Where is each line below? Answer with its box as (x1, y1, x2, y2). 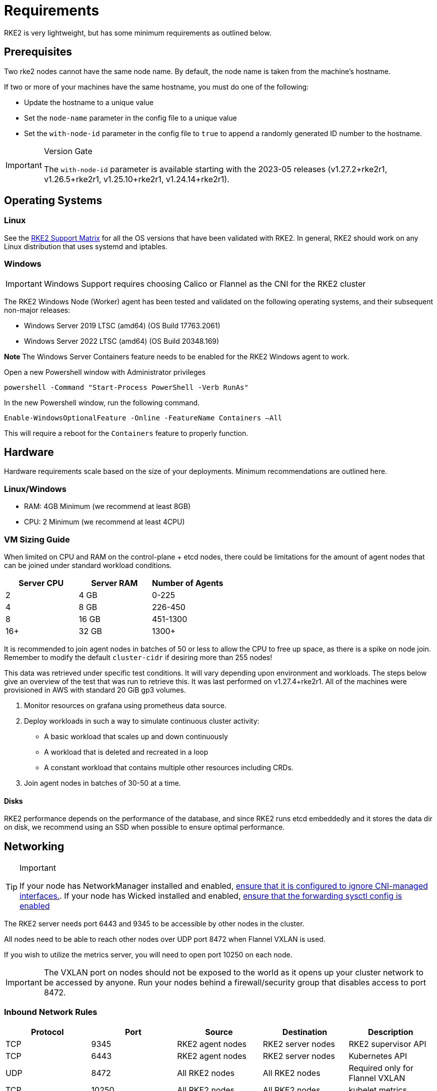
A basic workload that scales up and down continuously (44, 732, 228, 741)
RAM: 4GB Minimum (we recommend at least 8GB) (24, 502, 190, 511)
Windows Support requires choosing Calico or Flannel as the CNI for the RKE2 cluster (43, 278, 366, 289)
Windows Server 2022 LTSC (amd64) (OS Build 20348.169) (24, 336, 219, 345)
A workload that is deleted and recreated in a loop (44, 747, 208, 756)
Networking (4, 840, 64, 853)
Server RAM (91, 578, 138, 588)
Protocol (31, 1026, 64, 1037)
